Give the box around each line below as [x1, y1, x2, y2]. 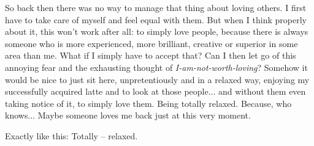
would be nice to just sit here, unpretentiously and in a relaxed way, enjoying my [5, 73, 310, 86]
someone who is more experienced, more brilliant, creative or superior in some [5, 37, 298, 49]
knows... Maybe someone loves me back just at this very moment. [5, 109, 251, 122]
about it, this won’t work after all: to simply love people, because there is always [5, 25, 308, 38]
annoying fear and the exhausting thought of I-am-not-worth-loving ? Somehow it [5, 60, 308, 73]
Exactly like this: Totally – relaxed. [5, 129, 138, 142]
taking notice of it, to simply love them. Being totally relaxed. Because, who [5, 97, 292, 109]
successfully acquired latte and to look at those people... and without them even [5, 85, 306, 98]
